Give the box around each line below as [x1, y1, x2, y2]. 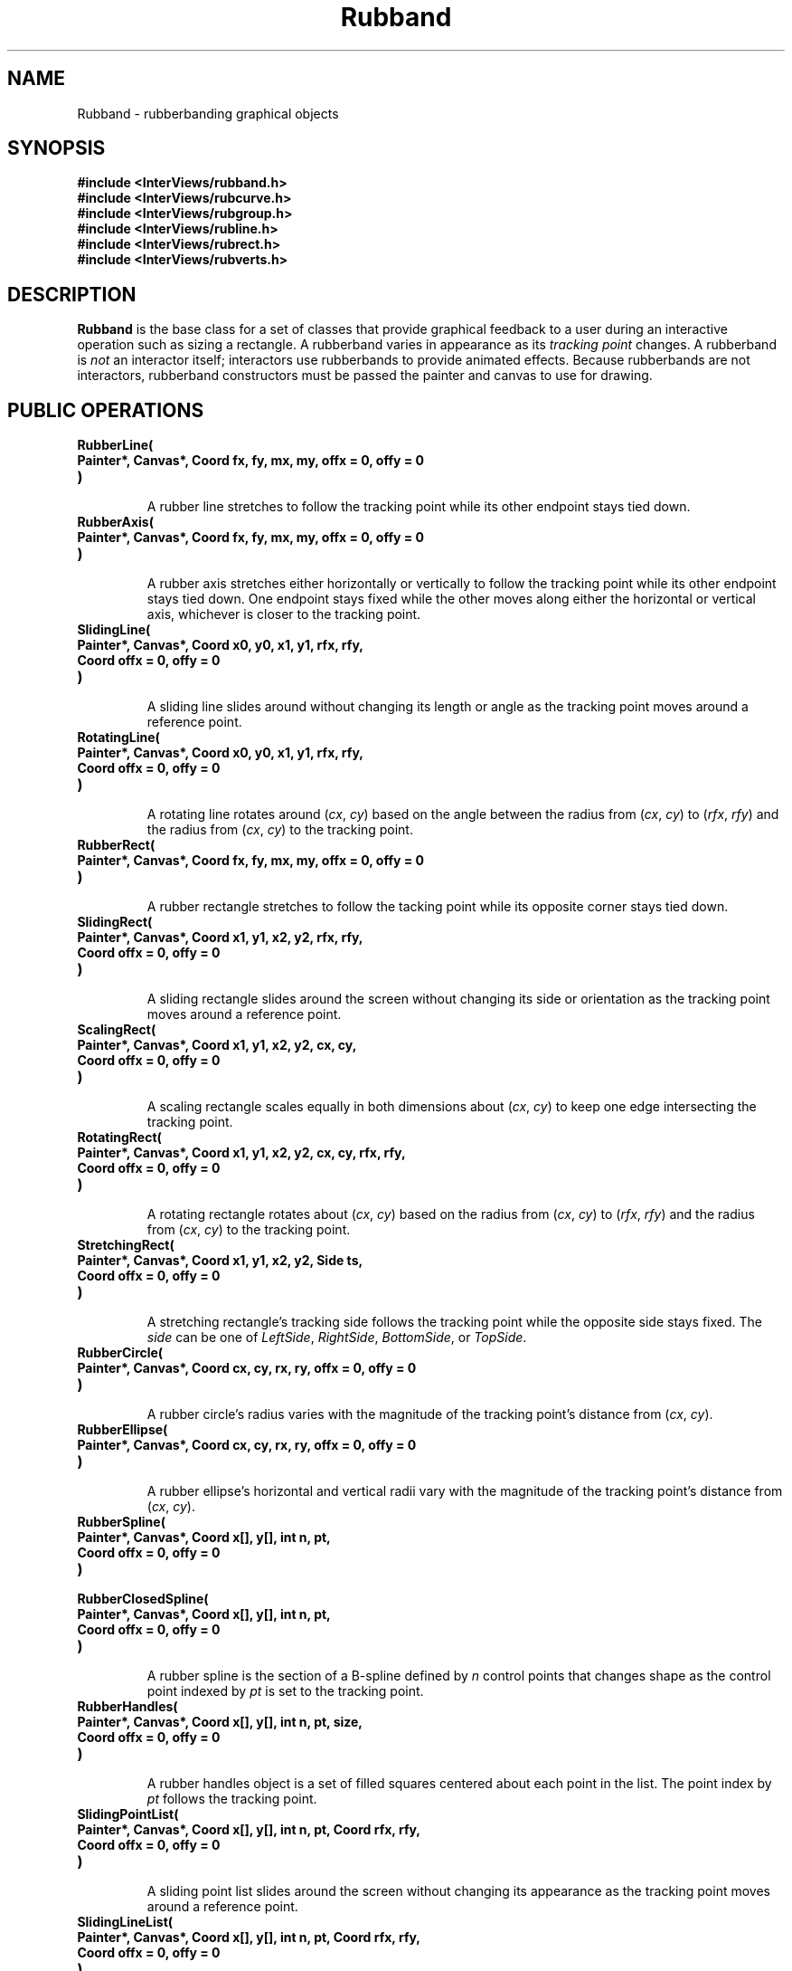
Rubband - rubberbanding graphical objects [77, 105, 339, 121]
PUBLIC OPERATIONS [7, 398, 204, 422]
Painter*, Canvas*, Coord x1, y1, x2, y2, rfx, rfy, [77, 929, 363, 946]
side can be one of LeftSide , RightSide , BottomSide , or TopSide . [146, 1329, 527, 1346]
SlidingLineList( [77, 1914, 174, 1930]
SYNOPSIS [7, 137, 106, 160]
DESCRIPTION [7, 282, 137, 306]
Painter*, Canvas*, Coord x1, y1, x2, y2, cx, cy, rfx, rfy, [77, 1145, 406, 1161]
